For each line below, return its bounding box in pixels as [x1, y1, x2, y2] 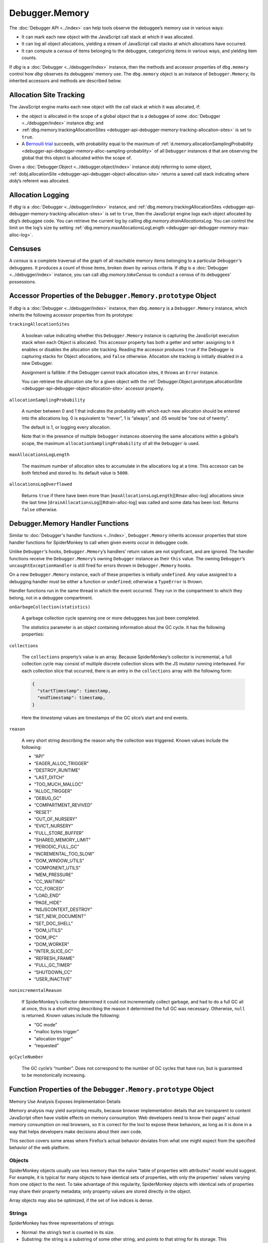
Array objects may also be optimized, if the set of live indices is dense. [9, 1197, 154, 1203]
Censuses [9, 245, 41, 253]
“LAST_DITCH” [34, 774, 65, 780]
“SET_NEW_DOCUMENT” [34, 913, 86, 919]
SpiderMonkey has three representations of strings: [9, 1220, 115, 1226]
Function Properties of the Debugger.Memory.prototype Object [9, 1085, 214, 1093]
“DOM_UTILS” [34, 927, 63, 933]
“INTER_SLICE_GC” [34, 948, 73, 954]
